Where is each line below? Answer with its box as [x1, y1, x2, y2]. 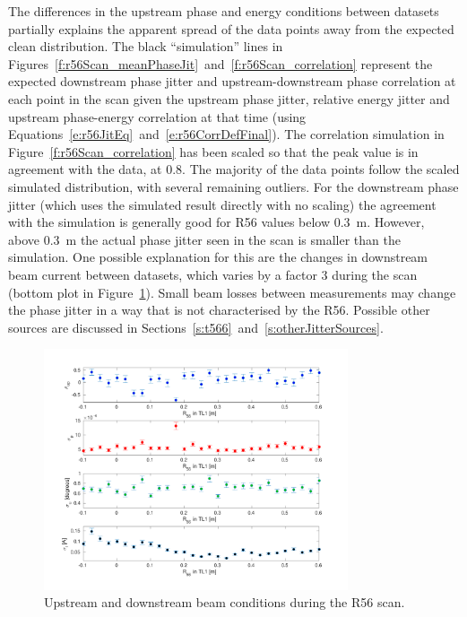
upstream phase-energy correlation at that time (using [8, 107, 307, 126]
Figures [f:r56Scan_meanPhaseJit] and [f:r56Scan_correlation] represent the [8, 54, 433, 73]
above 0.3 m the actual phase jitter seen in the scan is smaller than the [8, 230, 401, 248]
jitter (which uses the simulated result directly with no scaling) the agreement [8, 195, 437, 213]
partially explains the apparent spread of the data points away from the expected [8, 19, 454, 38]
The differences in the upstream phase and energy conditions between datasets [8, 2, 439, 20]
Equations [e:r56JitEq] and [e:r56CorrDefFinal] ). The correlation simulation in [8, 125, 445, 143]
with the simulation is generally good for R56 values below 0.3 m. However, [8, 213, 425, 231]
